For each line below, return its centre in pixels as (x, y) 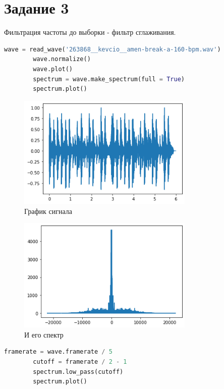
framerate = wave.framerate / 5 (58, 352)
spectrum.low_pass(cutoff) (78, 372)
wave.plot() (53, 69)
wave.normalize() (62, 59)
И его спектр (44, 334)
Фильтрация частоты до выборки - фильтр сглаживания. (90, 32)
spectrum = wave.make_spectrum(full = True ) (109, 79)
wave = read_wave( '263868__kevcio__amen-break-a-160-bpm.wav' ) (113, 49)
